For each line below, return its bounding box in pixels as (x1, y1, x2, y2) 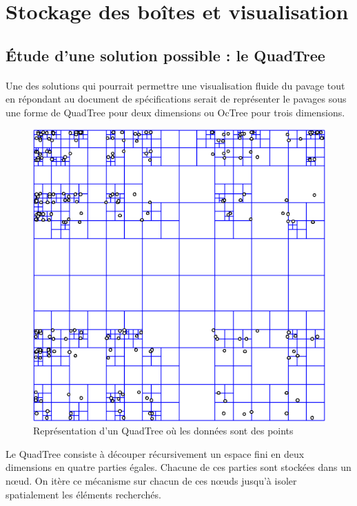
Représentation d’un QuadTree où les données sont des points (33, 423, 294, 438)
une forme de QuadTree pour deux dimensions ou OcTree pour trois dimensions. (6, 105, 345, 119)
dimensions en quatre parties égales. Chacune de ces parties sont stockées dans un (6, 460, 351, 474)
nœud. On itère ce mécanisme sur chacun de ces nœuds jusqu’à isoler (6, 473, 297, 487)
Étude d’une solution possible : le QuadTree (6, 44, 325, 65)
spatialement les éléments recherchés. (6, 487, 161, 501)
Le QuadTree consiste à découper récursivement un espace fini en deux (6, 446, 305, 461)
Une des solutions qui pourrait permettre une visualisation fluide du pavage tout (6, 78, 345, 92)
